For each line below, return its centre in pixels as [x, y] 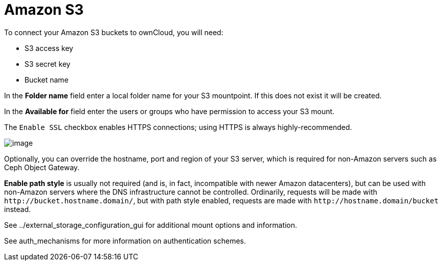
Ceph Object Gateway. [42, 167]
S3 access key [49, 48]
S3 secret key [47, 64]
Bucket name [47, 79]
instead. [18, 209]
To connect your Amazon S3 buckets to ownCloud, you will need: [114, 32]
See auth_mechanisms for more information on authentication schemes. [125, 241]
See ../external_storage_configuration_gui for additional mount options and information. [151, 225]
